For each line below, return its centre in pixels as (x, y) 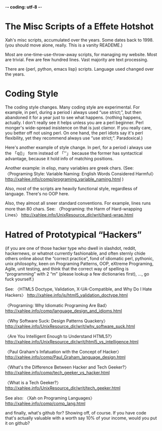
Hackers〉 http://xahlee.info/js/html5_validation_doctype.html (66, 295)
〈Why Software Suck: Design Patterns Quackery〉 (57, 321)
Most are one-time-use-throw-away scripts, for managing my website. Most (81, 54)
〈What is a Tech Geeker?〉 (33, 383)
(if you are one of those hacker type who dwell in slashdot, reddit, (71, 248)
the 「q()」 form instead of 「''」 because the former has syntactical (74, 153)
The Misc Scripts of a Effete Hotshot (79, 27)
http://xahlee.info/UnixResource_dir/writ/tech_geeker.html (63, 388)
